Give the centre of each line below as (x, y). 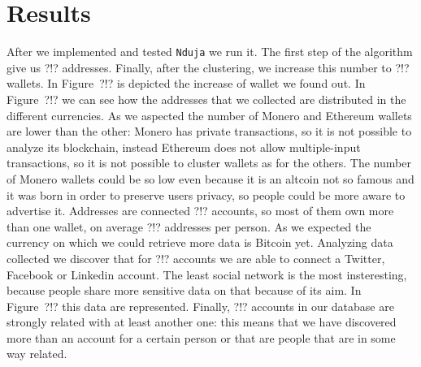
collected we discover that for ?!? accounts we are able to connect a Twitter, (196, 258)
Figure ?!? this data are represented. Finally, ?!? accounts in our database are (200, 306)
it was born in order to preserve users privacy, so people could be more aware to (206, 194)
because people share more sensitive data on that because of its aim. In (184, 290)
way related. (37, 354)
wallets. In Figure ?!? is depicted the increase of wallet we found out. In (186, 83)
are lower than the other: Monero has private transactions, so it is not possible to (209, 131)
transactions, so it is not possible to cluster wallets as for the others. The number (209, 163)
